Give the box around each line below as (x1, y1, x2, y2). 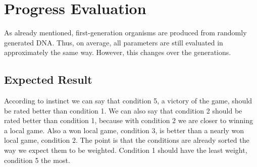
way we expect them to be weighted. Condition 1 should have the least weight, (4, 145, 247, 155)
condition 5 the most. (4, 154, 70, 165)
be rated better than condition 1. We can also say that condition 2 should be (4, 105, 242, 116)
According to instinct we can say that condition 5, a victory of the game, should (4, 95, 252, 106)
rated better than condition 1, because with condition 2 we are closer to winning (4, 115, 253, 126)
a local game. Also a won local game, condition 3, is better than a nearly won (4, 125, 244, 135)
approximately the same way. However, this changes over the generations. (4, 47, 231, 58)
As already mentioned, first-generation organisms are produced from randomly (4, 27, 247, 38)
